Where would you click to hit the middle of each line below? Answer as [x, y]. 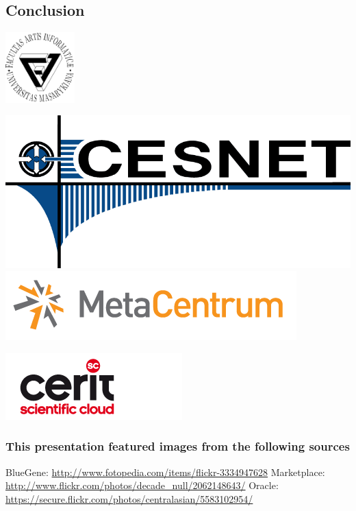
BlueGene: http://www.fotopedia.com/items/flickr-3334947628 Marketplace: [165, 472]
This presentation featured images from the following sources [178, 446]
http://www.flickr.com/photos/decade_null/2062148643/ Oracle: [142, 485]
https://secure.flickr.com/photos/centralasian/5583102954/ [129, 498]
